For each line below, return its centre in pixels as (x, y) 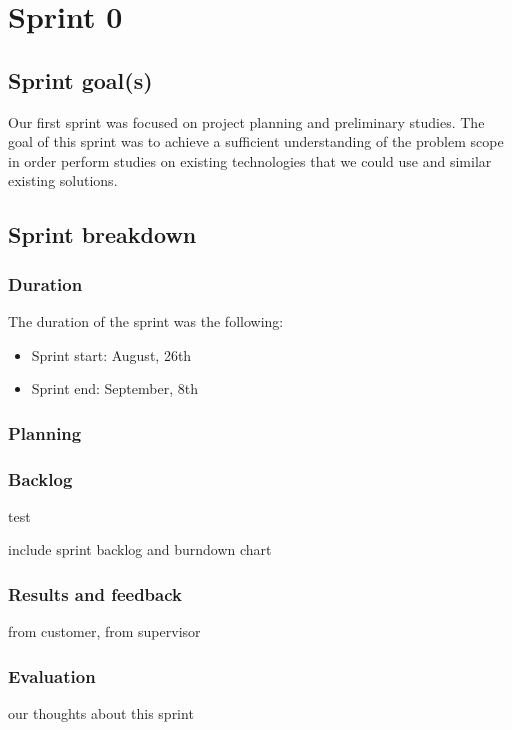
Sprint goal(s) (80, 79)
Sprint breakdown (102, 234)
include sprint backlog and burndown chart (140, 549)
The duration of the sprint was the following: (146, 320)
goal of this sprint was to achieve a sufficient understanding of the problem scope (256, 141)
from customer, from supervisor (104, 631)
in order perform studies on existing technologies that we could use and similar (250, 160)
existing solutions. (63, 180)
